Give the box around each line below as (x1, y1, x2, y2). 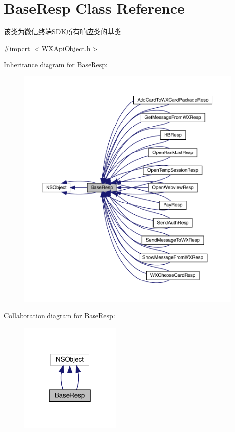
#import (4, 43, 30, 53)
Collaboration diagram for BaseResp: (4, 310, 115, 321)
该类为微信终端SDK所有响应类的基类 (4, 26, 121, 37)
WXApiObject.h (41, 43, 91, 53)
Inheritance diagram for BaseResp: (4, 59, 108, 70)
